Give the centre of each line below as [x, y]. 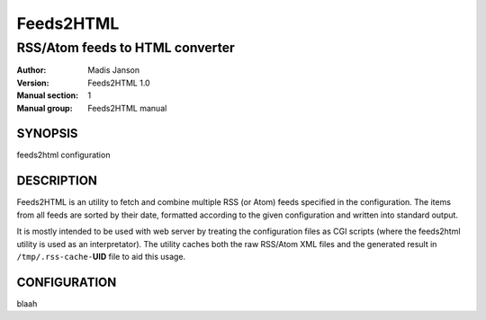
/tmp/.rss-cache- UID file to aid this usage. [101, 256]
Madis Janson [113, 70]
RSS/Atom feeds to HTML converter [126, 48]
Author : [31, 70]
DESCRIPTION [57, 181]
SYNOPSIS [47, 133]
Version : [33, 83]
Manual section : [48, 95]
